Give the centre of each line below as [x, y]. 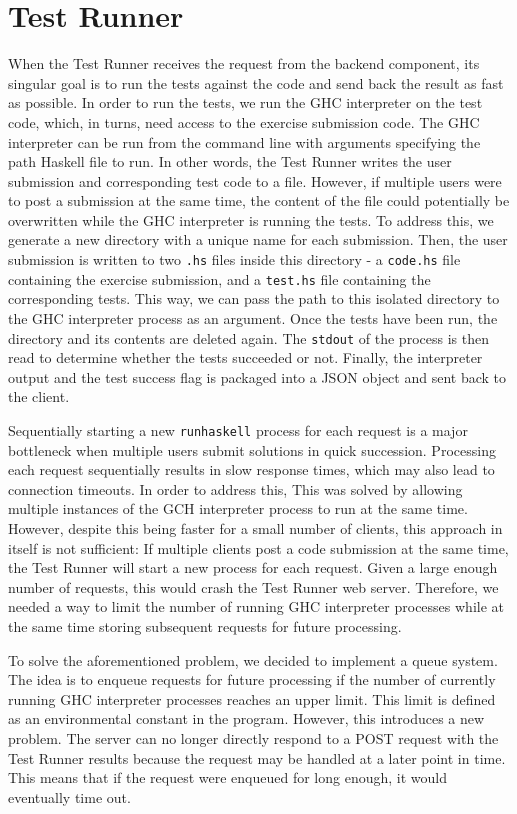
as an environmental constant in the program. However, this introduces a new [246, 718]
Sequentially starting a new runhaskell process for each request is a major [238, 430]
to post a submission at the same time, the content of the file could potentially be [259, 200]
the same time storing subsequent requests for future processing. [205, 626]
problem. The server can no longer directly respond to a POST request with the [253, 737]
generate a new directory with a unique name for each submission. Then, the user [258, 239]
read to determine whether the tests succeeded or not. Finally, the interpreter [245, 357]
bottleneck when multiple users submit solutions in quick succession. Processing [252, 449]
